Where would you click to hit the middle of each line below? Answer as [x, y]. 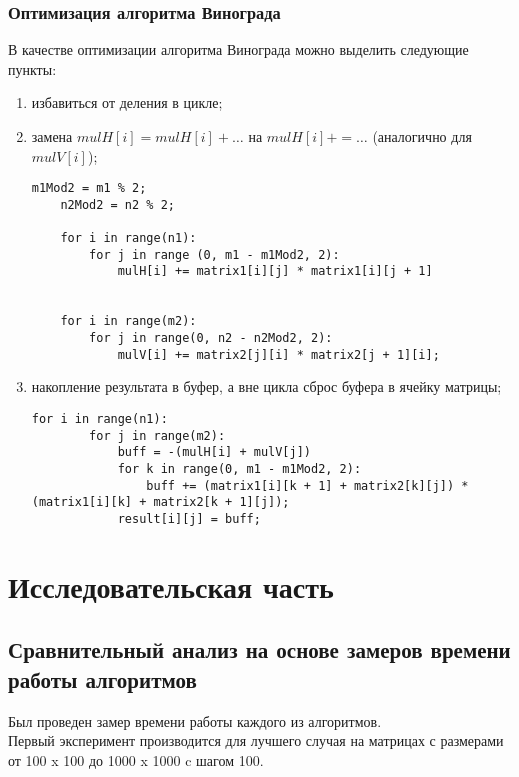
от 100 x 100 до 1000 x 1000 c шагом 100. [136, 759]
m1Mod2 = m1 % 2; [89, 188]
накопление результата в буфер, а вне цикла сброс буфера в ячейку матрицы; [266, 386]
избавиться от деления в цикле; [127, 102]
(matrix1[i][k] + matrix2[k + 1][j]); [160, 502]
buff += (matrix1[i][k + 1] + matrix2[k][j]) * [307, 485]
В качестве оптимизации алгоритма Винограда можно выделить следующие [238, 49]
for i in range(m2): [128, 321]
